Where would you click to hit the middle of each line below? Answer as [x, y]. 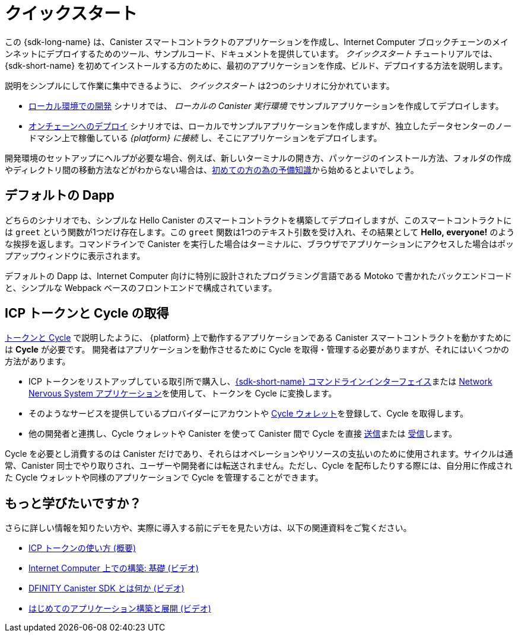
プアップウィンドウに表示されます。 [75, 255]
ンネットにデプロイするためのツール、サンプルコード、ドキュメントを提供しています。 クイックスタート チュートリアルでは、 [251, 53]
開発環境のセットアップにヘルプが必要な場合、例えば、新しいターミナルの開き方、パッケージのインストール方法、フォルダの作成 [258, 158]
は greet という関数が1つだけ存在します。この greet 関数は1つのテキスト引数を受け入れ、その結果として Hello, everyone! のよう [260, 232]
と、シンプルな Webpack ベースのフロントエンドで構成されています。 [141, 287]
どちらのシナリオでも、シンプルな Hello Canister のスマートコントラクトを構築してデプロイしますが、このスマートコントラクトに [258, 220]
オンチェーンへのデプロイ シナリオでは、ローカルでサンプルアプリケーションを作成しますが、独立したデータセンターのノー [270, 126]
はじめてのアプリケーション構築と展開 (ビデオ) [120, 609]
